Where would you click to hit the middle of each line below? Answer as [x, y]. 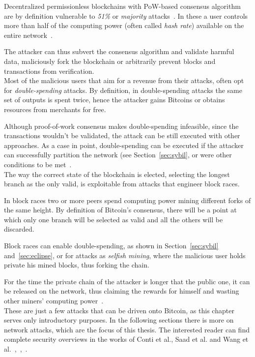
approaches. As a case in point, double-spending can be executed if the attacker [124, 145]
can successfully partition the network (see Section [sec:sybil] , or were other [118, 155]
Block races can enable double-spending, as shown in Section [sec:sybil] [111, 246]
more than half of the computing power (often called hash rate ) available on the [124, 25]
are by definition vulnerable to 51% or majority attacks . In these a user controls [126, 15]
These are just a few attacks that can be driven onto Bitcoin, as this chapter [119, 310]
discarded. [19, 229]
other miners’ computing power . [54, 301]
